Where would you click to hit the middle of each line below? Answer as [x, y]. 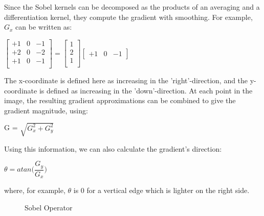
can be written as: [44, 27]
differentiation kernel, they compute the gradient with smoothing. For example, [128, 17]
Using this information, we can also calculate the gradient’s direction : [113, 148]
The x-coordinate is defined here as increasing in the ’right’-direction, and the [126, 80]
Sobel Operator [49, 207]
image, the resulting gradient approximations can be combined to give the [120, 100]
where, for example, [35, 190]
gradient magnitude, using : [46, 110]
